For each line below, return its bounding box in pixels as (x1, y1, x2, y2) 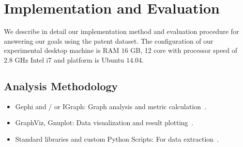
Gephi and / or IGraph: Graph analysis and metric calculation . (15, 101, 207, 111)
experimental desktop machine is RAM (4, 45, 119, 55)
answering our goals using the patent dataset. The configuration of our (4, 35, 213, 46)
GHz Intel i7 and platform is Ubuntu (15, 54, 124, 65)
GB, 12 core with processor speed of (130, 45, 238, 55)
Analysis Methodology (4, 78, 118, 93)
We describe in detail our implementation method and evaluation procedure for (4, 26, 239, 36)
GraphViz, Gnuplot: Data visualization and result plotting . (15, 117, 194, 128)
